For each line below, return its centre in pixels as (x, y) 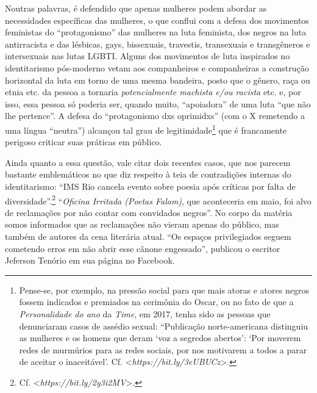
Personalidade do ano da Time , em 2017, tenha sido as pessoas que (145, 313)
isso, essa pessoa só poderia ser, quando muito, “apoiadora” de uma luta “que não (158, 103)
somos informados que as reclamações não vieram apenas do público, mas (142, 224)
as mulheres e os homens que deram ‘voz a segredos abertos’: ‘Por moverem (160, 338)
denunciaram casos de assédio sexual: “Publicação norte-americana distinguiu (164, 326)
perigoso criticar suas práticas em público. (84, 142)
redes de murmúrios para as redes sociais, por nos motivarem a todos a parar (163, 349)
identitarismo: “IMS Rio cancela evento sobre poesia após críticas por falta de (150, 186)
